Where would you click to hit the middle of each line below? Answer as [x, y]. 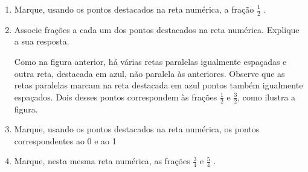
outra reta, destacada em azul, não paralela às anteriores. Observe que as [149, 73]
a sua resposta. [42, 41]
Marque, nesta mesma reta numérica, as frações [102, 161]
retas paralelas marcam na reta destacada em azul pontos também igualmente [159, 85]
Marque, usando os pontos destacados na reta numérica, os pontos [137, 129]
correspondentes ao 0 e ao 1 [65, 140]
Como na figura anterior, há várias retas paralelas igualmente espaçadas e [150, 62]
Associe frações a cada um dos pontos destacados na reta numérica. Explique [157, 29]
